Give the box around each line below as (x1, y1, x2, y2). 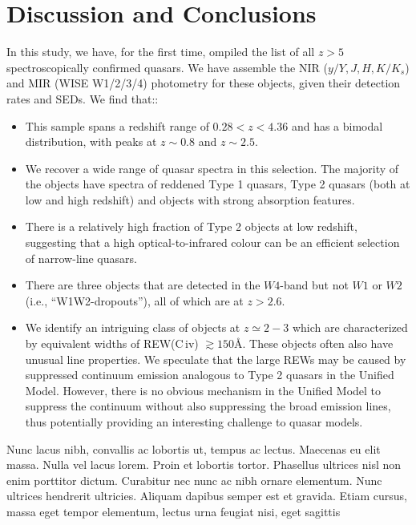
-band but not (280, 277, 349, 293)
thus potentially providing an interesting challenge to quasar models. (25, 414, 363, 430)
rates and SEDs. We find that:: (6, 90, 159, 107)
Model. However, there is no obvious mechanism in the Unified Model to (25, 382, 382, 398)
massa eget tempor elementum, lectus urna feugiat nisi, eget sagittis (6, 503, 341, 519)
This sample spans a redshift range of (25, 117, 209, 134)
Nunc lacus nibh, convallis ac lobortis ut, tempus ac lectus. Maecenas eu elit (6, 440, 381, 457)
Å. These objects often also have (234, 335, 394, 352)
